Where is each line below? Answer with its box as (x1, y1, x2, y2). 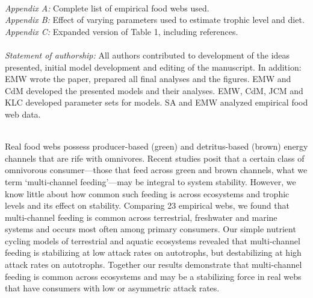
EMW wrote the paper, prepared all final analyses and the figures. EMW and (5, 72, 291, 85)
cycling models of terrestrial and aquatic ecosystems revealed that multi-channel (5, 234, 300, 247)
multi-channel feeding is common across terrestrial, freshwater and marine (5, 211, 277, 223)
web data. (5, 107, 41, 120)
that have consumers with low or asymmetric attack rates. (5, 282, 220, 294)
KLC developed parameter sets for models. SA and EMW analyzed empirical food (5, 96, 308, 109)
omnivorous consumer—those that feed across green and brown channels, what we (5, 163, 308, 176)
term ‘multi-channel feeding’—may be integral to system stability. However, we (5, 175, 296, 188)
